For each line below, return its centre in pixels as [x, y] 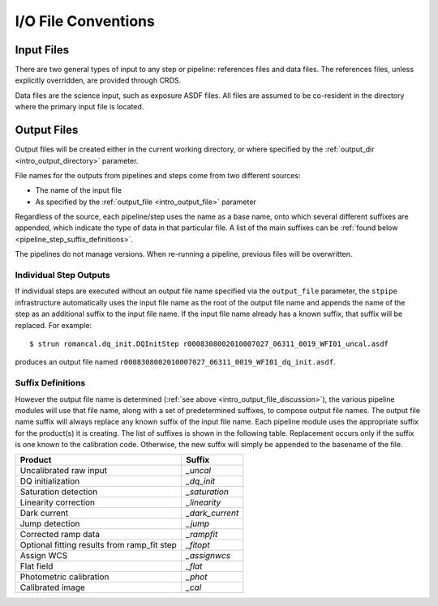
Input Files [42, 50]
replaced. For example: [54, 325]
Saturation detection [59, 492]
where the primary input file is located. [79, 107]
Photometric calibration [64, 577]
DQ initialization [50, 481]
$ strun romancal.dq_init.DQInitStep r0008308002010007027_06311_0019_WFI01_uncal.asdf [209, 344]
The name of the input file [78, 190]
